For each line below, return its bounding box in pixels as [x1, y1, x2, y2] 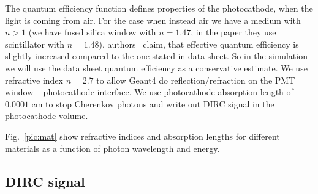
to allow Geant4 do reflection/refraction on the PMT [96, 73, 295, 86]
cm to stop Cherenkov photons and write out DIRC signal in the [31, 97, 274, 110]
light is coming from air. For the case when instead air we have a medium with [5, 13, 301, 26]
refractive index [5, 73, 63, 86]
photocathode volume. [5, 109, 88, 122]
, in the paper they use [191, 26, 276, 38]
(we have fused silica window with [28, 26, 156, 38]
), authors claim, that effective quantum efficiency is [99, 37, 299, 50]
